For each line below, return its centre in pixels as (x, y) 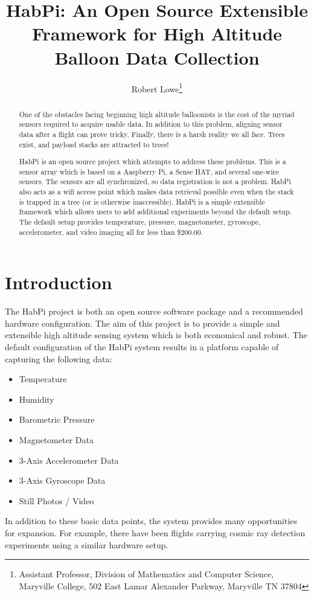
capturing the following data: (59, 358)
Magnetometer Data (56, 440)
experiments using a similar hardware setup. (87, 544)
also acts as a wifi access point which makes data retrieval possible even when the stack (156, 192)
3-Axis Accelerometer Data (69, 460)
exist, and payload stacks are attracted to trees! (94, 144)
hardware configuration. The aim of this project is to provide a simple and (143, 323)
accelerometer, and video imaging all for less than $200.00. (111, 232)
